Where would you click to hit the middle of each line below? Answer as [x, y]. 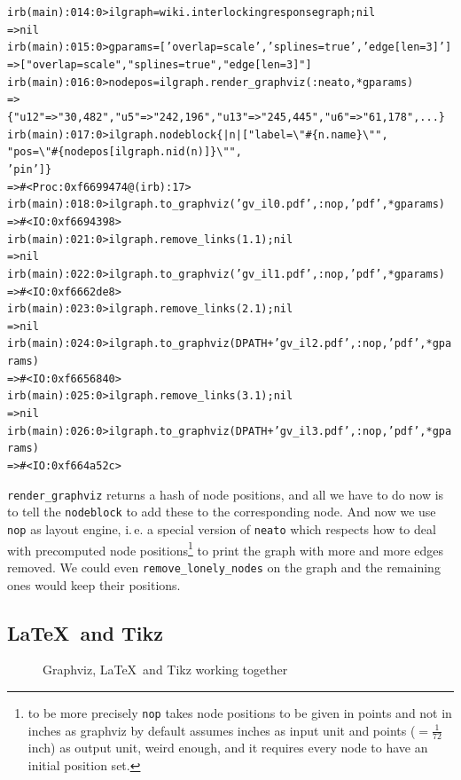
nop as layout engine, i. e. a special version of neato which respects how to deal [222, 529]
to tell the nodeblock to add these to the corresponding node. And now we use [222, 512]
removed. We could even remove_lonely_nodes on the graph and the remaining [224, 567]
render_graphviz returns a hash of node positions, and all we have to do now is [226, 494]
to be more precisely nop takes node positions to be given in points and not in [240, 712]
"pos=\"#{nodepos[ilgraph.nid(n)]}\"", [125, 152]
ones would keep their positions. [94, 584]
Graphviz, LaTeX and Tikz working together [165, 670]
